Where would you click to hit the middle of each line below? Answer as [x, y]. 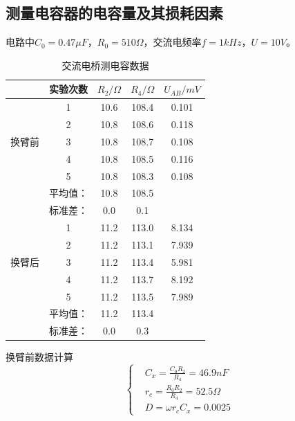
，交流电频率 [172, 42]
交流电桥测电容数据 [105, 65]
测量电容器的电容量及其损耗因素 [114, 13]
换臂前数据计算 [39, 357]
